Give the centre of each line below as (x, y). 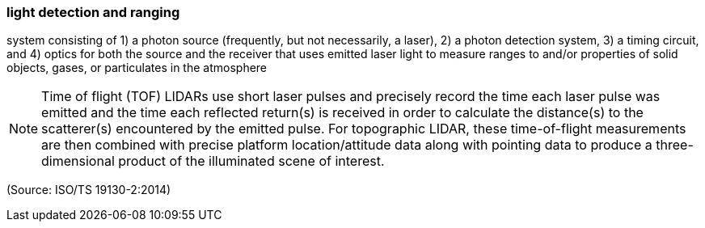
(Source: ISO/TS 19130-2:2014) (89, 190)
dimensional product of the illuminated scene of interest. (213, 161)
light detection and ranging (93, 12)
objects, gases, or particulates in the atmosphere (137, 68)
